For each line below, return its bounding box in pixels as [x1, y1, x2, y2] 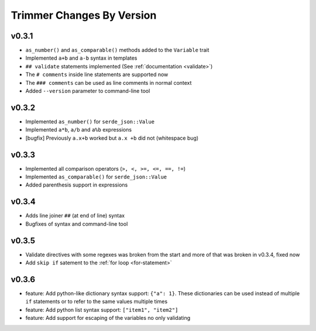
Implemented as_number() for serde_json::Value [25, 118, 155, 125]
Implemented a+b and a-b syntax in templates [25, 54, 138, 61]
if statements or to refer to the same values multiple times [25, 298, 168, 305]
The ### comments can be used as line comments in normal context [25, 79, 192, 86]
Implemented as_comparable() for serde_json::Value [25, 173, 167, 180]
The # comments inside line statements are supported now [25, 71, 169, 78]
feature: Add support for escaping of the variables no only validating [25, 315, 191, 322]
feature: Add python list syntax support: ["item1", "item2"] [25, 306, 178, 313]
